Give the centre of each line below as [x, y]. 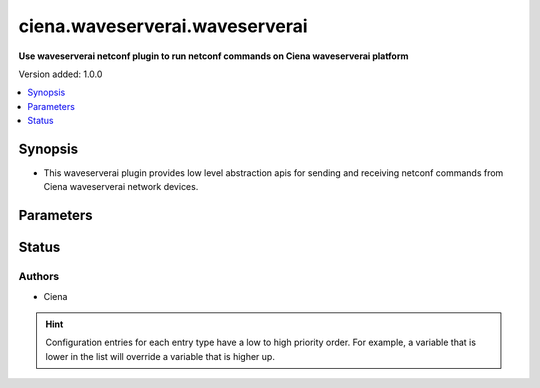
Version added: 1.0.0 [60, 74]
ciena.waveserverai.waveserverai [163, 26]
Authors [39, 277]
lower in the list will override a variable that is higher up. [160, 356]
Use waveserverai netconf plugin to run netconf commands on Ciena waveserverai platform [213, 56]
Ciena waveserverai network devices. [121, 187]
